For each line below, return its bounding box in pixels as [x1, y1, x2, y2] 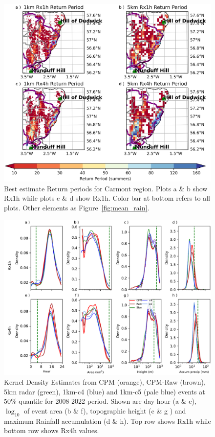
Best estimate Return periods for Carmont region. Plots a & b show [4, 183, 208, 193]
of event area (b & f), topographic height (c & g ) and [23, 405, 186, 415]
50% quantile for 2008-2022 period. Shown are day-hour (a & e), [4, 396, 196, 406]
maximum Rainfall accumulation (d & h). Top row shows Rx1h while [4, 415, 211, 426]
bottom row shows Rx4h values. [4, 425, 99, 436]
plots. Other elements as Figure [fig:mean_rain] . [4, 202, 150, 212]
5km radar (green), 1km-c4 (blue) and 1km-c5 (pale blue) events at [4, 386, 205, 396]
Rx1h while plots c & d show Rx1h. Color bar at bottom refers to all [4, 193, 210, 203]
